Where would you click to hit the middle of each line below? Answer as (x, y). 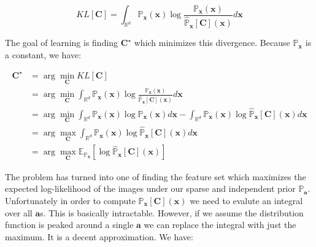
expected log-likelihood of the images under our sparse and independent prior (150, 188)
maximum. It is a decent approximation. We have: (99, 236)
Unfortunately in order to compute (70, 200)
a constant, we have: (43, 54)
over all (19, 212)
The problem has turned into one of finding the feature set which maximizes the (156, 176)
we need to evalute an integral (246, 200)
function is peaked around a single (69, 225)
